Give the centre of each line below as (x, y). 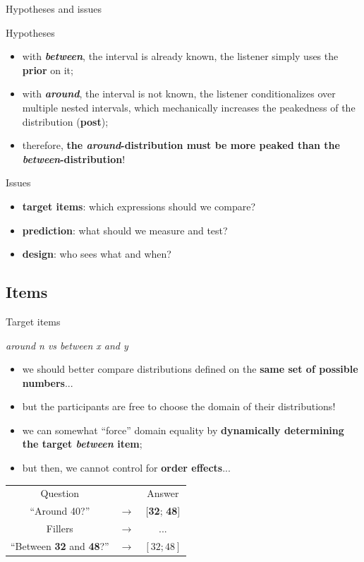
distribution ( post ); (65, 121)
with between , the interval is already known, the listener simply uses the (180, 56)
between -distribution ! (74, 159)
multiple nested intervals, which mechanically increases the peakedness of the (189, 107)
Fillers (60, 528)
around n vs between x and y (67, 345)
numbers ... (48, 382)
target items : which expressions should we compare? (139, 206)
